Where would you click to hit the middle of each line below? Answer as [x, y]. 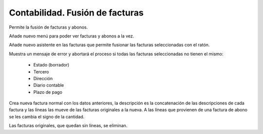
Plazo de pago [48, 92]
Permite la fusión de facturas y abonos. [48, 27]
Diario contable [49, 85]
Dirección [43, 78]
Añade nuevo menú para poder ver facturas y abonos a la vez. [72, 36]
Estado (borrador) [51, 65]
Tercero [41, 72]
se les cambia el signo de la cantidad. [47, 117]
